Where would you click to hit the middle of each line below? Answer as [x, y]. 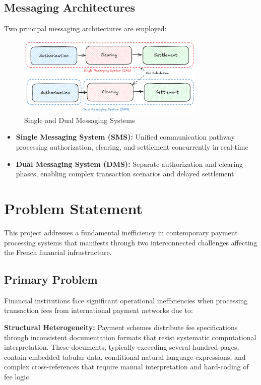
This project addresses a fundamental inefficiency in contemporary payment [121, 232]
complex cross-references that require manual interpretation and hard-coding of [126, 367]
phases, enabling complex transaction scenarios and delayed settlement [125, 174]
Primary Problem [51, 279]
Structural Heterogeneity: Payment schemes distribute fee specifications [121, 327]
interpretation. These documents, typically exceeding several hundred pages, [122, 347]
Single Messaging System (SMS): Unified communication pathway [125, 137]
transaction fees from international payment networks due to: [99, 310]
